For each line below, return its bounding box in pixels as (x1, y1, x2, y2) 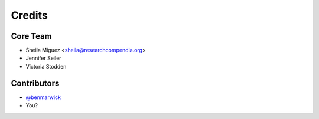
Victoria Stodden (25, 63, 67, 70)
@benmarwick (25, 94, 61, 101)
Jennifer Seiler (25, 55, 61, 62)
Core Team (11, 31, 53, 41)
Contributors (11, 78, 60, 88)
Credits (11, 9, 48, 22)
